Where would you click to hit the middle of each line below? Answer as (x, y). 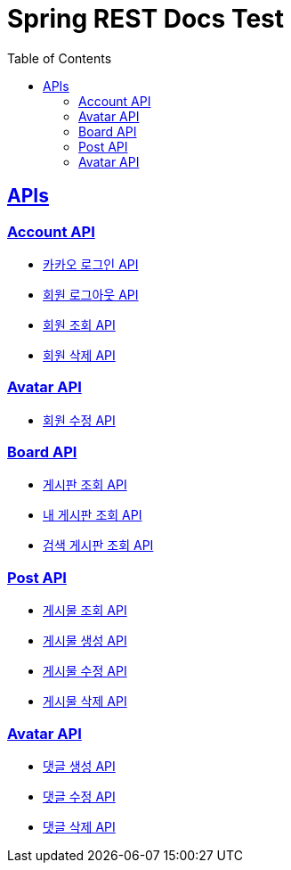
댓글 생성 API (79, 766)
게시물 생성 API (85, 641)
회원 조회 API (79, 324)
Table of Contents (60, 58)
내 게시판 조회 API (93, 515)
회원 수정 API (79, 420)
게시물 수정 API (85, 671)
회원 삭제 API (79, 355)
